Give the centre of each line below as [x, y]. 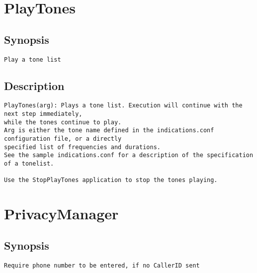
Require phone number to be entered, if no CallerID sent [102, 265]
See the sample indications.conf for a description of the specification [129, 155]
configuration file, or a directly [63, 139]
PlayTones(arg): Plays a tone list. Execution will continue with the [123, 106]
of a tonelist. [29, 164]
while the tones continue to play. [63, 122]
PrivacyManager [61, 214]
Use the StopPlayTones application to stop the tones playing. [111, 180]
